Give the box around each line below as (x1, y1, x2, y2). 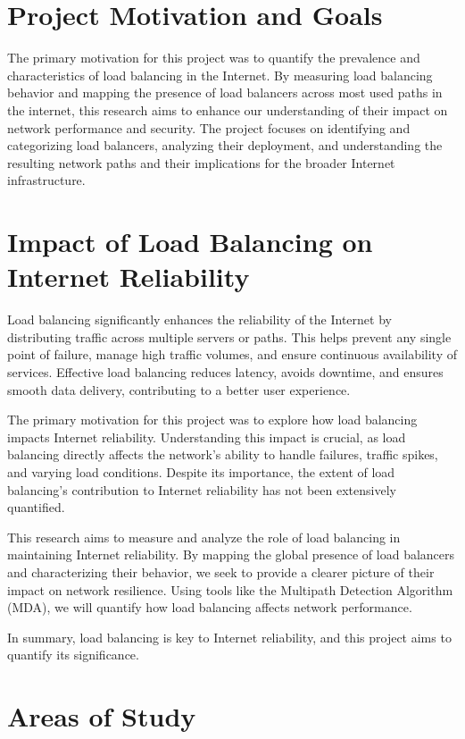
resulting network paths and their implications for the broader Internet (7, 153, 395, 172)
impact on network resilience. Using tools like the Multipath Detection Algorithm (7, 580, 453, 599)
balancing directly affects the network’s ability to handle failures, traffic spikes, (7, 445, 438, 464)
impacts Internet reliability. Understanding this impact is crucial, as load (7, 427, 406, 446)
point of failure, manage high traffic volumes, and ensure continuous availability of (7, 345, 457, 364)
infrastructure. (7, 171, 86, 189)
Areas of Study (7, 698, 196, 735)
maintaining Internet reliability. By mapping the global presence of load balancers (7, 545, 455, 564)
